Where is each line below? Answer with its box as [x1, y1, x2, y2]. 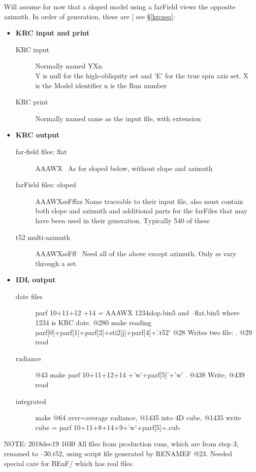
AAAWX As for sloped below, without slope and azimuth [35, 163, 213, 173]
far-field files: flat [15, 146, 67, 156]
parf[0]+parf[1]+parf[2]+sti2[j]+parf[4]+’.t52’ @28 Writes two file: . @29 [35, 327, 252, 337]
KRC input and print [15, 28, 90, 38]
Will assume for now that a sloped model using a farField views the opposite [4, 1, 236, 11]
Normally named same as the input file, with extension [35, 113, 201, 123]
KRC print [15, 97, 48, 107]
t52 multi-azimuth [15, 232, 70, 242]
